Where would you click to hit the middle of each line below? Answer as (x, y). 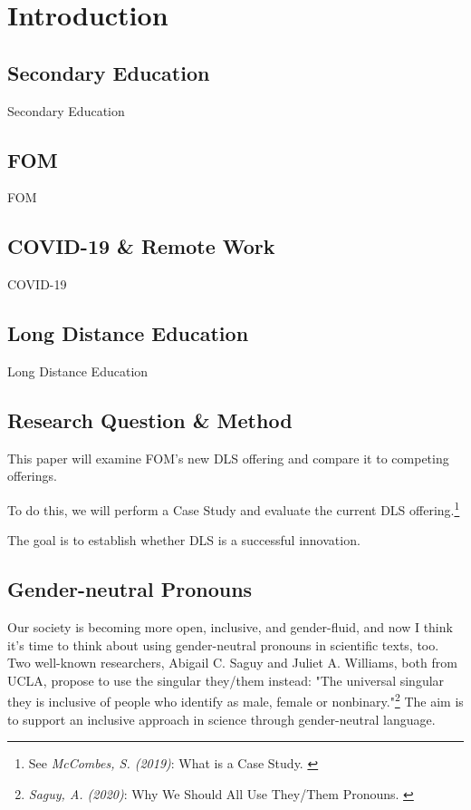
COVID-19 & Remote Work (141, 246)
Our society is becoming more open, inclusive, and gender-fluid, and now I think (230, 627)
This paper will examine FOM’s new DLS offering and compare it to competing (228, 458)
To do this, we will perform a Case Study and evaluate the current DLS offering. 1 (234, 508)
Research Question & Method (150, 420)
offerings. (32, 476)
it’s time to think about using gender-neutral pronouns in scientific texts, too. (223, 644)
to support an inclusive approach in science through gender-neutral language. (221, 719)
